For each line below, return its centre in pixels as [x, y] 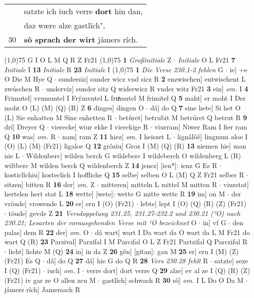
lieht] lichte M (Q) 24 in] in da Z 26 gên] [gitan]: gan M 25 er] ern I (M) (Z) [124, 251]
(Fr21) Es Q [22, 261]
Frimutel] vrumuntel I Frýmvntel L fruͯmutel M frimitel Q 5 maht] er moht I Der [125, 98]
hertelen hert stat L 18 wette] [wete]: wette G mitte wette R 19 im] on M [115, 194]
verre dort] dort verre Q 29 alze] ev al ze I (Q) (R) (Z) [168, 270]
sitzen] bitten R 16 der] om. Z [50, 184]
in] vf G [214, 223]
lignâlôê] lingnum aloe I [212, 136]
